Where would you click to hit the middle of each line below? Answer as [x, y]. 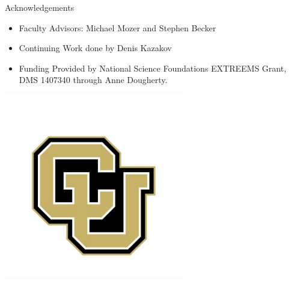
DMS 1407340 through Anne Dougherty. [93, 80]
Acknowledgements [40, 7]
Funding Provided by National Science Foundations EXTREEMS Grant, [153, 68]
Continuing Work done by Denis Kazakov [95, 48]
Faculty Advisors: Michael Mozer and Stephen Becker [118, 27]
